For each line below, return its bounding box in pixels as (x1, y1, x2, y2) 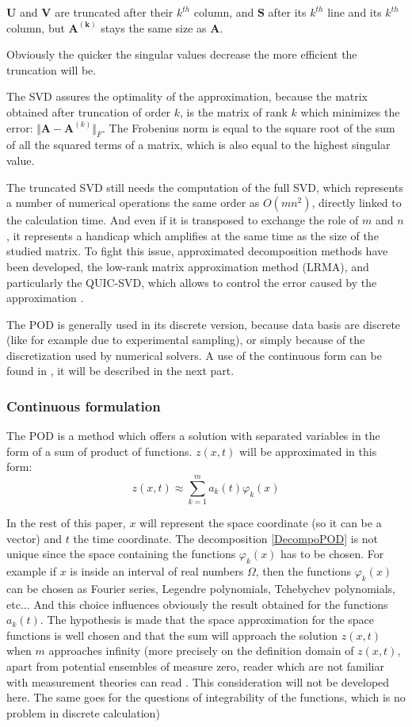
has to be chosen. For (280, 545, 384, 562)
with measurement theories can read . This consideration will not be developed (6, 673, 390, 690)
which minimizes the (300, 103, 400, 120)
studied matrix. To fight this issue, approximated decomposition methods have (6, 243, 388, 259)
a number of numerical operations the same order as (6, 194, 260, 211)
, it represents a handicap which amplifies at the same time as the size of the (6, 227, 379, 243)
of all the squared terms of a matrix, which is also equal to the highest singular (6, 136, 391, 153)
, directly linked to (311, 194, 402, 211)
